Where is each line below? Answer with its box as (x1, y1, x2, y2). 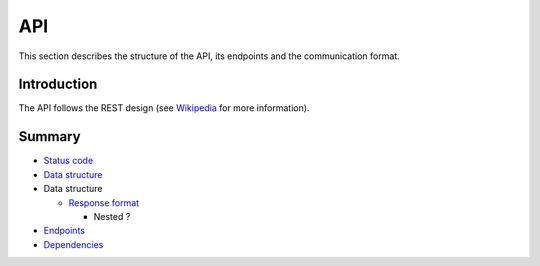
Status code (43, 155, 94, 167)
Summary (18, 128, 81, 145)
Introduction (18, 76, 98, 93)
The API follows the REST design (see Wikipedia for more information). (18, 102, 310, 114)
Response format (68, 196, 140, 209)
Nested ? (93, 210, 131, 222)
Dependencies (43, 238, 104, 250)
